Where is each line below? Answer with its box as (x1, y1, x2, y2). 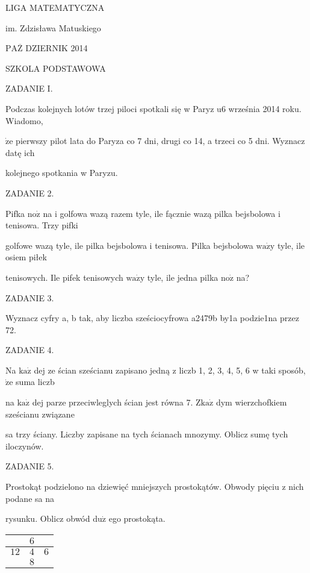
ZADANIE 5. (5, 460, 54, 472)
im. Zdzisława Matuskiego (5, 21, 101, 34)
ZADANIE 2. (5, 186, 54, 199)
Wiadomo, (5, 114, 43, 127)
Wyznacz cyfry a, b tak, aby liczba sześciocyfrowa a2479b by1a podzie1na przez (5, 312, 299, 324)
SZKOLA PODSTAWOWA (5, 61, 106, 74)
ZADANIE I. (5, 82, 53, 95)
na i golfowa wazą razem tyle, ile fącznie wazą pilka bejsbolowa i (43, 207, 281, 219)
